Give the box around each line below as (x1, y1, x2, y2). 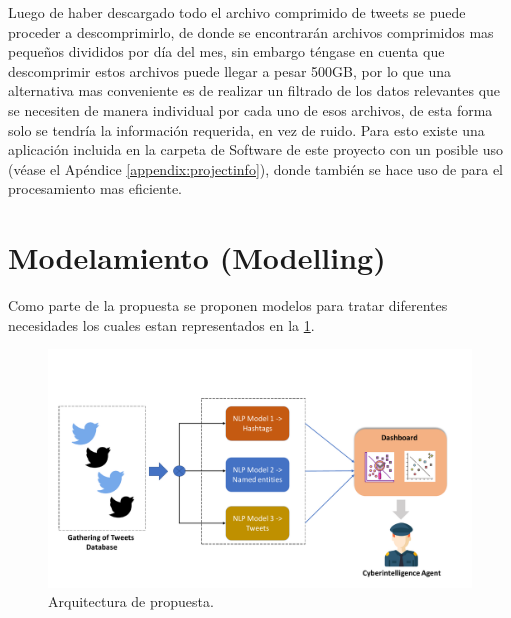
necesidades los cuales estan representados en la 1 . (8, 314, 315, 335)
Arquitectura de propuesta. (48, 591, 214, 612)
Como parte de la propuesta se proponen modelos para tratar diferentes (8, 295, 448, 316)
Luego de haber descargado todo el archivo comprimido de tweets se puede (8, 2, 466, 22)
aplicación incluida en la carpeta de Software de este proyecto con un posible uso (8, 139, 503, 160)
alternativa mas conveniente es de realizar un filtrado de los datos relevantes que (8, 80, 501, 101)
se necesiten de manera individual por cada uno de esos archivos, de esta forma (8, 99, 493, 120)
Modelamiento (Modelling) (8, 237, 386, 278)
